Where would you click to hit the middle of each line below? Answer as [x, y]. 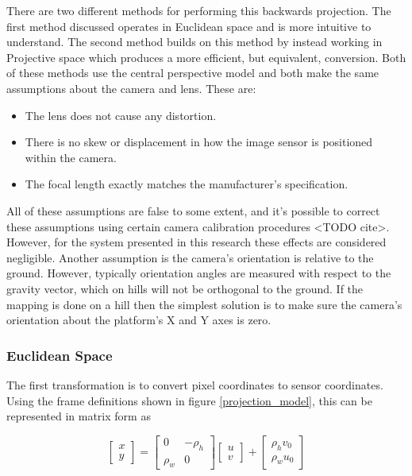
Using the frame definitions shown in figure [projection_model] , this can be [189, 400]
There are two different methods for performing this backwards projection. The [199, 10]
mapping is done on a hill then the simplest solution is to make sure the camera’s [204, 304]
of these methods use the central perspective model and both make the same [193, 73]
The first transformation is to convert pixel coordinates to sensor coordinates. [195, 384]
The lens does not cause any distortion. [121, 115]
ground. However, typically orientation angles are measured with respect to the [199, 273]
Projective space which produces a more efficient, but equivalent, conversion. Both [206, 57]
